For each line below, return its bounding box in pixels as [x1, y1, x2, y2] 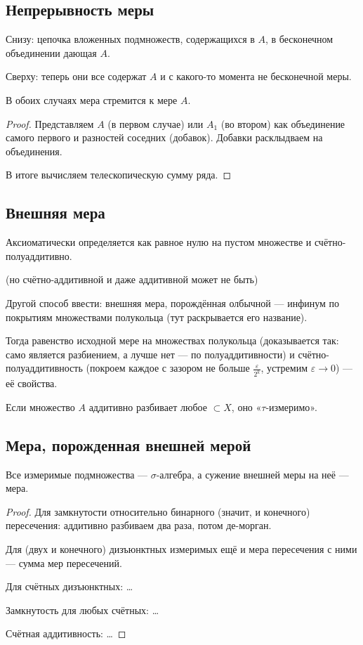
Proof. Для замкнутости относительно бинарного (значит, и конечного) [6, 504, 310, 519]
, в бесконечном [265, 32, 334, 46]
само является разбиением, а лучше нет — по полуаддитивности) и [6, 346, 295, 361]
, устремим [260, 360, 308, 375]
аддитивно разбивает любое [88, 399, 207, 414]
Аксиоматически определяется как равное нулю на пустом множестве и [6, 235, 312, 249]
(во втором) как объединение [220, 116, 345, 131]
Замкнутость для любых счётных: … [6, 602, 159, 617]
